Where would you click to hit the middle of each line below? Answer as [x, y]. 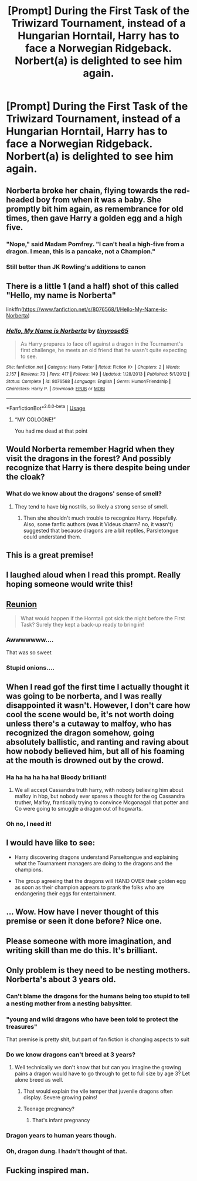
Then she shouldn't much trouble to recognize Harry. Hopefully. [100, 518]
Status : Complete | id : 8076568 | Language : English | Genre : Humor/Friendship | [89, 381]
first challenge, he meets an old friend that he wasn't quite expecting [103, 350]
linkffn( [15, 309]
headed [20, 200]
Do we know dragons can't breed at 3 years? [71, 1055]
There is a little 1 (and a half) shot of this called [92, 286]
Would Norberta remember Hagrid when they [90, 449]
